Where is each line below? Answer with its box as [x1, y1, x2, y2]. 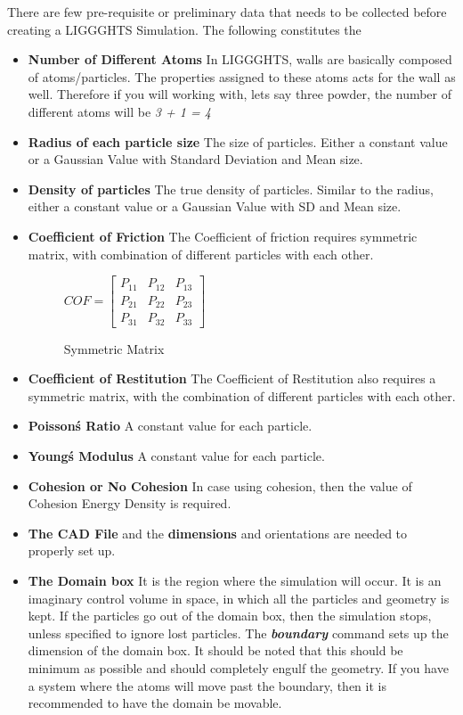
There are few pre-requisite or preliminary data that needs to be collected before [7, 3, 447, 21]
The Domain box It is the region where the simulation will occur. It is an [28, 571, 442, 589]
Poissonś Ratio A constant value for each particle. [28, 416, 313, 435]
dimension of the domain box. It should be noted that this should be [28, 641, 403, 660]
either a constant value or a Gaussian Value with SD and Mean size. [28, 197, 402, 216]
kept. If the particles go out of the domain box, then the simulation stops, [28, 606, 432, 625]
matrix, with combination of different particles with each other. [28, 244, 374, 263]
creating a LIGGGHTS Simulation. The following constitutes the [7, 20, 361, 38]
